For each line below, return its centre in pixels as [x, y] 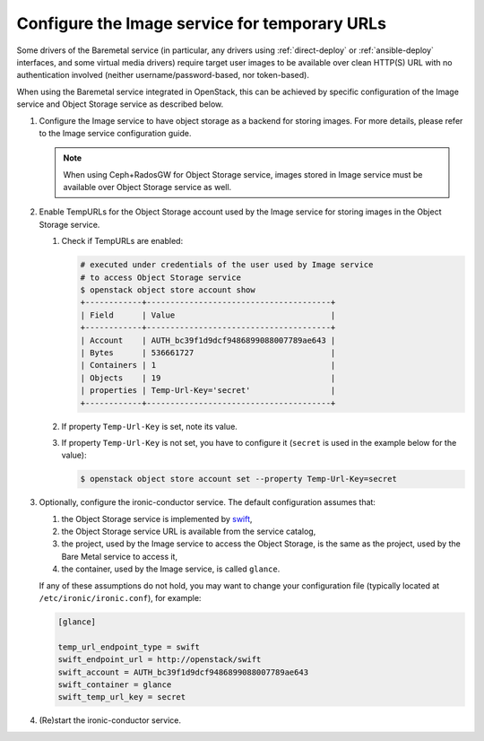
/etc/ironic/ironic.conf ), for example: [120, 597]
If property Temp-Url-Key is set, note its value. [149, 426]
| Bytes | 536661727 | [208, 353]
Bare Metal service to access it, [120, 556]
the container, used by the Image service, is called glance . [171, 569]
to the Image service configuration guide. [115, 133]
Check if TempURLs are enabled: [122, 241]
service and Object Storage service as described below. [120, 104]
